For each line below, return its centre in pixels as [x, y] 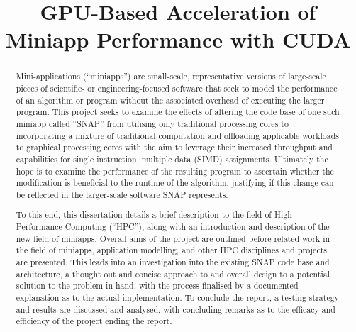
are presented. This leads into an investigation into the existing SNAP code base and [173, 262]
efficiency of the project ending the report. [94, 321]
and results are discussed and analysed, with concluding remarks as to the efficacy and [176, 309]
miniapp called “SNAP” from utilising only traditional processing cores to [152, 123]
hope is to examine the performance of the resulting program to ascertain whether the [175, 171]
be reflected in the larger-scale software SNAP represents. [122, 194]
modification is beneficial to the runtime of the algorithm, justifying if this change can [175, 183]
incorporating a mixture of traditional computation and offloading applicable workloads [177, 135]
